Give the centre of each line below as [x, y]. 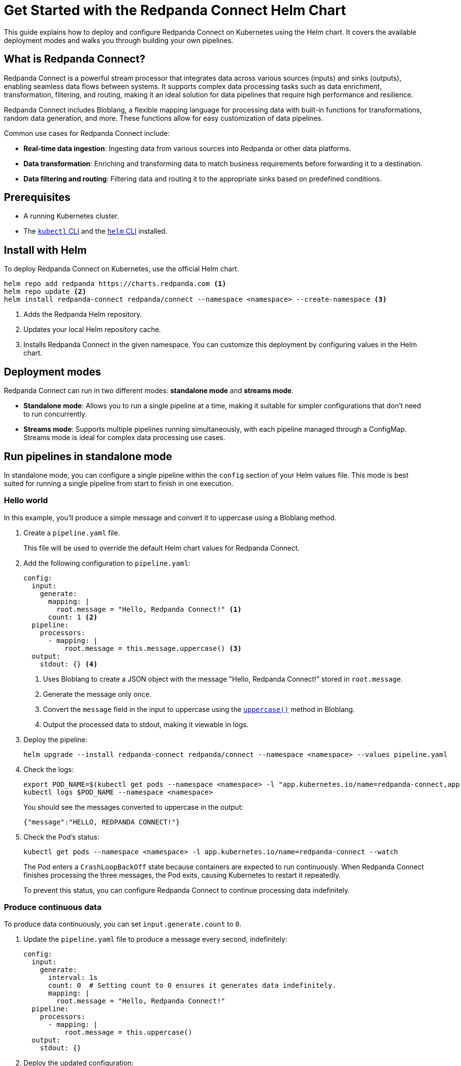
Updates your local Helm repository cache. [92, 330]
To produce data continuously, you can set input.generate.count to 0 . [123, 924]
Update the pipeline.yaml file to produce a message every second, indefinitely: [156, 939]
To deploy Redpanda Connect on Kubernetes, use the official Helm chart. [122, 269]
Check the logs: [49, 769]
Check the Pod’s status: [62, 837]
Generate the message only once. [97, 694]
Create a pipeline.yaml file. [72, 533]
